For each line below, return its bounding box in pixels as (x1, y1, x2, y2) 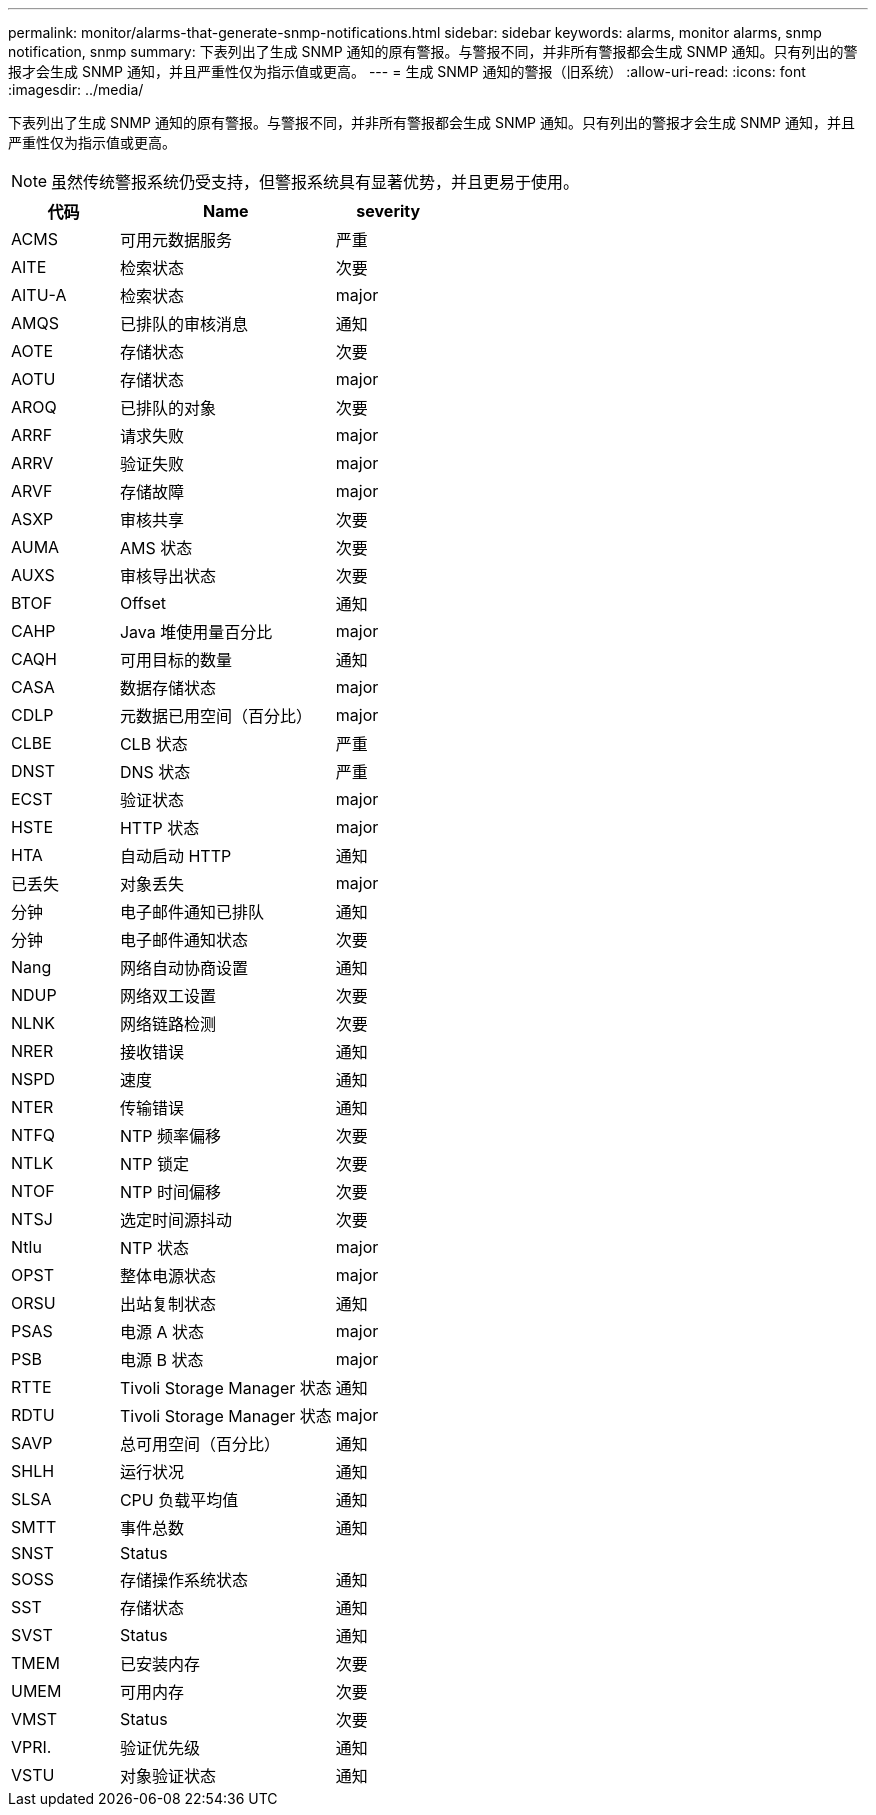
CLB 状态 (119, 734, 188, 754)
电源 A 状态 (119, 1322, 204, 1342)
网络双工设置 (119, 986, 216, 1006)
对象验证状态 (119, 1766, 216, 1786)
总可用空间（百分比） (119, 1434, 280, 1454)
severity (356, 201, 421, 221)
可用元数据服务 (119, 230, 232, 250)
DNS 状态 (119, 762, 191, 782)
